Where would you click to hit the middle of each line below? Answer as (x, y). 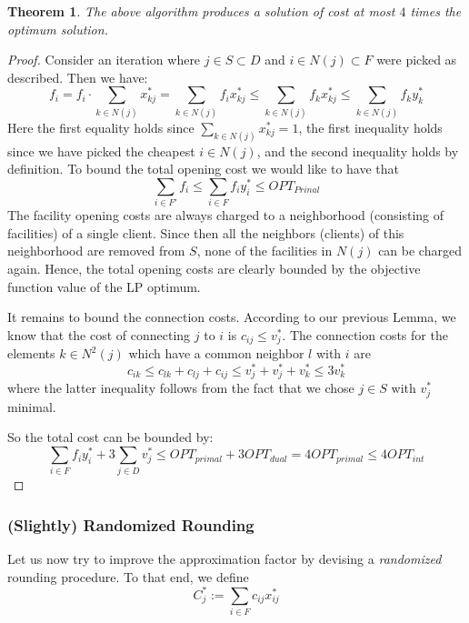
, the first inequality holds (370, 127)
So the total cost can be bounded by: (110, 437)
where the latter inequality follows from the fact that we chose (181, 388)
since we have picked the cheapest (101, 151)
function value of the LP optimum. (104, 286)
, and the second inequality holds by (358, 151)
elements (31, 353)
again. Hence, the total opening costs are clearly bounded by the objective (214, 269)
